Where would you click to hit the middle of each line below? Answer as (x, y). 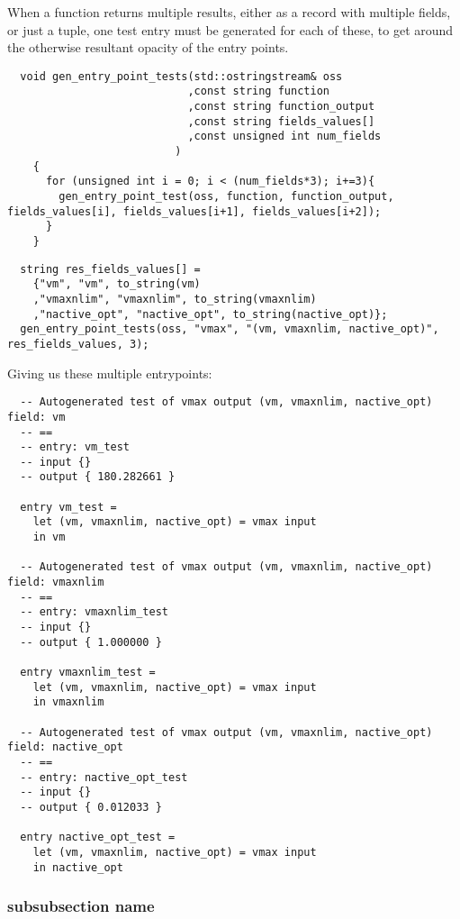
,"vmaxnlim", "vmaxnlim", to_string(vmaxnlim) (175, 299)
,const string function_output (281, 107)
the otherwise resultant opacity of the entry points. (148, 47)
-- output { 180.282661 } (98, 477)
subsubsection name (81, 906)
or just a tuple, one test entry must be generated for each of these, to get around (230, 29)
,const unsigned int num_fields (284, 136)
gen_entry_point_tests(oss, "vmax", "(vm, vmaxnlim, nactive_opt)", (230, 329)
